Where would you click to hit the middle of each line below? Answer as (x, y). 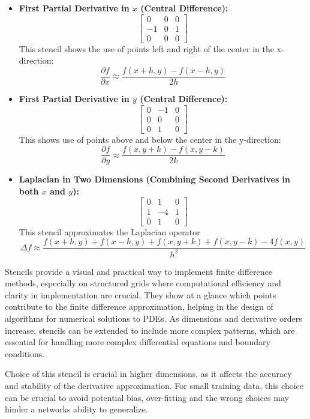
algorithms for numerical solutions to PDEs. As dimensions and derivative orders (154, 318)
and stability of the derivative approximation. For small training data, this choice (154, 385)
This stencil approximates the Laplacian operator (109, 231)
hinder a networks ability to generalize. (76, 409)
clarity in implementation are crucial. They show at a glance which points (141, 294)
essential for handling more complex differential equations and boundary (138, 342)
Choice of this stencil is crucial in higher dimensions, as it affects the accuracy (148, 374)
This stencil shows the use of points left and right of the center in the (146, 48)
